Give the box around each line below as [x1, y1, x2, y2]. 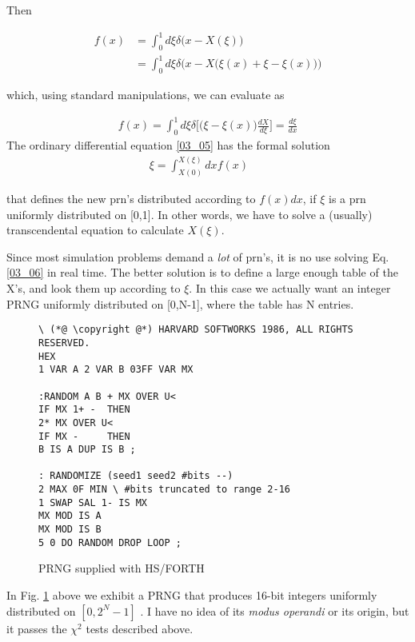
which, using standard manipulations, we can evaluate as [6, 86, 285, 103]
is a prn [329, 190, 366, 207]
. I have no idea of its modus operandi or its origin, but [140, 602, 409, 619]
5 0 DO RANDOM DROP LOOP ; [38, 536, 182, 548]
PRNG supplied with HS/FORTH [38, 560, 205, 576]
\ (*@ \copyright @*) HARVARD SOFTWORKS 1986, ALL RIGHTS [38, 324, 353, 336]
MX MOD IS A [38, 510, 102, 522]
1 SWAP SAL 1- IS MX [38, 496, 148, 508]
